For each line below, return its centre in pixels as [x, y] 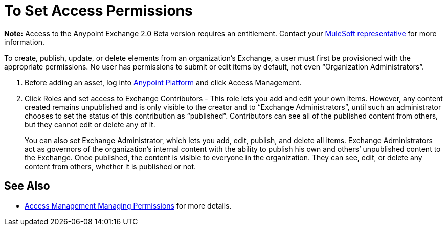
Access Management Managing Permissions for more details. [128, 205]
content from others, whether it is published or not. [110, 166]
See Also [27, 186]
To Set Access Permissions [98, 11]
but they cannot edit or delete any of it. [90, 124]
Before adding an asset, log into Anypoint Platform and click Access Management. [163, 82]
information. [25, 42]
